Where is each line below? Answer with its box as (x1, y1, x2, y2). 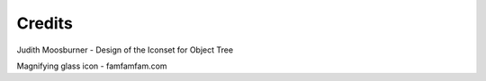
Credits (16, 13, 74, 33)
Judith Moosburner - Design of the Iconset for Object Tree (16, 45, 234, 55)
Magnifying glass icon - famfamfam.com (16, 61, 167, 71)
